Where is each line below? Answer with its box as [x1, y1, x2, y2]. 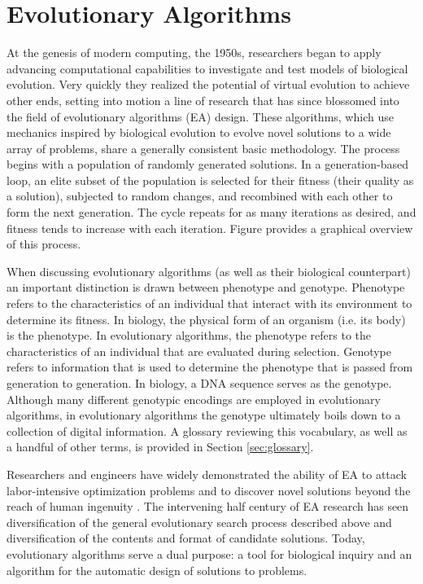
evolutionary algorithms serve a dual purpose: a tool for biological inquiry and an [7, 545, 412, 562]
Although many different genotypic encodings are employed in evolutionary [7, 390, 381, 407]
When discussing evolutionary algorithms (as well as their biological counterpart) [7, 262, 411, 279]
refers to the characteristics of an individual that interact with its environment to [7, 295, 412, 312]
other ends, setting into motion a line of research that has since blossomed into [7, 91, 399, 108]
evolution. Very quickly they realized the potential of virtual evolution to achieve [7, 76, 410, 93]
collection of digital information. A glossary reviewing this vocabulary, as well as [7, 422, 408, 439]
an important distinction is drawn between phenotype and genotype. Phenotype [7, 279, 405, 296]
